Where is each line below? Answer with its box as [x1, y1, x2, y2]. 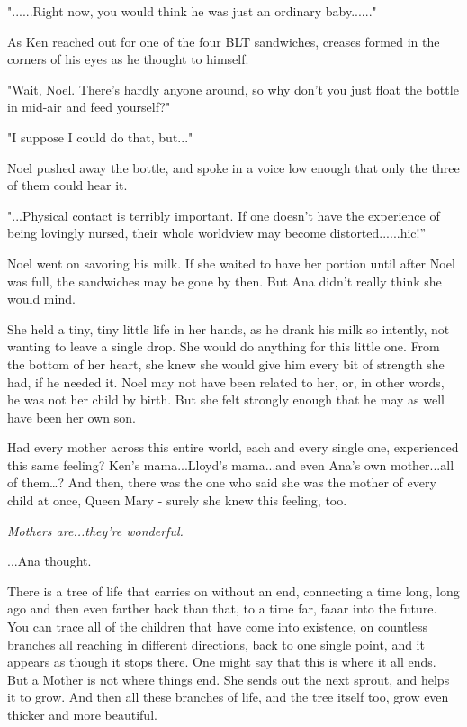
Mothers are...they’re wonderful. [7, 521, 184, 540]
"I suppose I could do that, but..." [7, 127, 193, 146]
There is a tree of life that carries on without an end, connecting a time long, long [7, 581, 460, 600]
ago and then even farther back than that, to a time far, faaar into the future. [7, 599, 437, 618]
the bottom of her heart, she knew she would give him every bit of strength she [7, 354, 445, 373]
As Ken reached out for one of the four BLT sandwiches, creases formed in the [7, 32, 440, 50]
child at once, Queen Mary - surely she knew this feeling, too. [7, 491, 347, 510]
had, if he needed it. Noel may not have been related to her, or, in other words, [7, 372, 445, 391]
